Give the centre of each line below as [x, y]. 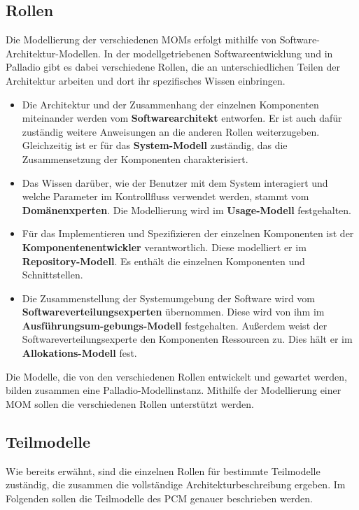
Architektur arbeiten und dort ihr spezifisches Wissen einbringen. [146, 80]
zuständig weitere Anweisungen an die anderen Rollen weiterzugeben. [171, 131]
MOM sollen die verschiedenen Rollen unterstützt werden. [130, 403]
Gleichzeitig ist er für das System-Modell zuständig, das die [155, 145]
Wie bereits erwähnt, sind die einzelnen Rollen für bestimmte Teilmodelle [163, 470]
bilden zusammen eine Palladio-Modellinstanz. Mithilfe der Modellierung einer [174, 390]
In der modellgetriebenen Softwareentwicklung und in [218, 53]
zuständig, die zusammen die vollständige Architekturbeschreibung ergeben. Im [176, 484]
